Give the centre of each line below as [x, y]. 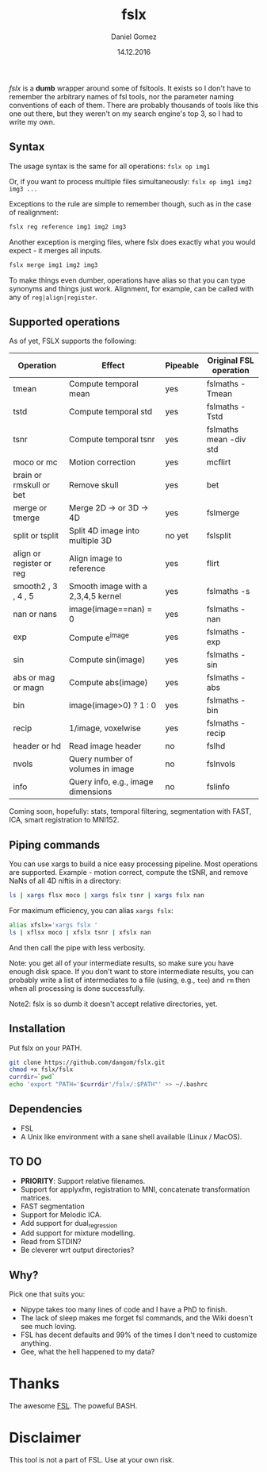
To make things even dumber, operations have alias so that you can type [127, 280]
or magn [29, 688]
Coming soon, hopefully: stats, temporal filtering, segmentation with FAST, [130, 811]
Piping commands [55, 844]
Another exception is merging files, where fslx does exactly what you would [132, 242]
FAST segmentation [53, 1206]
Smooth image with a [108, 587]
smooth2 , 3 [35, 587]
